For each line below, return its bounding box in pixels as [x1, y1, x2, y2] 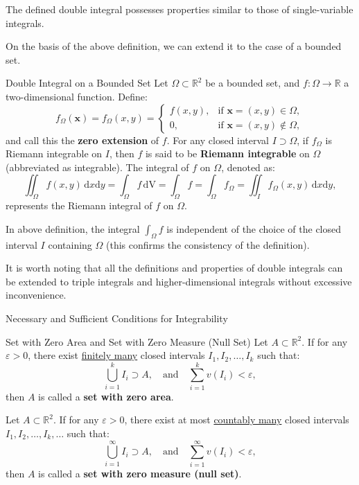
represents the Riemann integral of [6, 198, 152, 213]
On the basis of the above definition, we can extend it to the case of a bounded [6, 39, 342, 53]
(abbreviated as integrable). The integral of [6, 159, 189, 174]
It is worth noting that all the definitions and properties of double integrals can [6, 261, 343, 275]
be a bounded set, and [205, 76, 300, 90]
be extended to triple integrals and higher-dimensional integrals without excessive [6, 274, 352, 288]
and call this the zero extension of [6, 132, 159, 147]
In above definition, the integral [6, 221, 140, 236]
